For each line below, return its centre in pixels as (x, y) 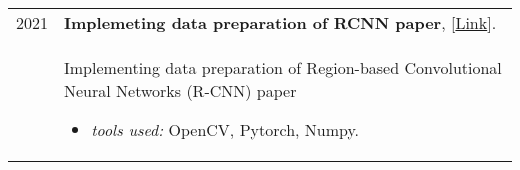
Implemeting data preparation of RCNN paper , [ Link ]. (280, 22)
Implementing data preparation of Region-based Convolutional (283, 67)
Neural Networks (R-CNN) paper (180, 90)
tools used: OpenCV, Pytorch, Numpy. (225, 129)
